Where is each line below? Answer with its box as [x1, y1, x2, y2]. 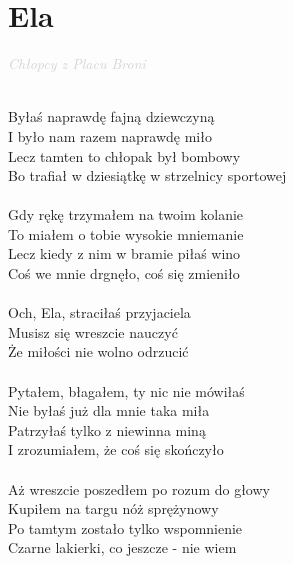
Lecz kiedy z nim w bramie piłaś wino [8, 243, 241, 264]
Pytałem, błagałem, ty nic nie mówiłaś [8, 380, 245, 401]
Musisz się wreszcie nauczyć [8, 321, 178, 342]
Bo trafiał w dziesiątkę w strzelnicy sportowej [8, 165, 287, 186]
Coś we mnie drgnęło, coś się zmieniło [8, 263, 240, 284]
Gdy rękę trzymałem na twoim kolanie [8, 204, 244, 225]
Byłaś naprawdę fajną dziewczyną [8, 106, 215, 127]
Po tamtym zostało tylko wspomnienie [8, 517, 243, 538]
